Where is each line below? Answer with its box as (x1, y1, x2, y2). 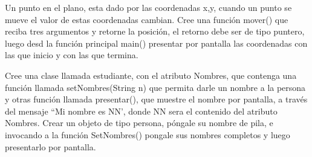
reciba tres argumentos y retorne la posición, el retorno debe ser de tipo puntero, (5, 25, 305, 38)
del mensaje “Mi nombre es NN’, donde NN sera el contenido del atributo (5, 104, 278, 117)
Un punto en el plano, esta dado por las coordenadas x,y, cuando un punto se (5, 1, 292, 13)
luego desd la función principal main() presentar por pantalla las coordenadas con (5, 36, 308, 49)
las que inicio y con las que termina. (5, 48, 138, 61)
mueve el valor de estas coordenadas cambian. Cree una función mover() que (5, 13, 288, 25)
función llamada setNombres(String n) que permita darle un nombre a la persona (5, 81, 306, 93)
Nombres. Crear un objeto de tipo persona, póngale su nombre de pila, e (5, 116, 273, 129)
